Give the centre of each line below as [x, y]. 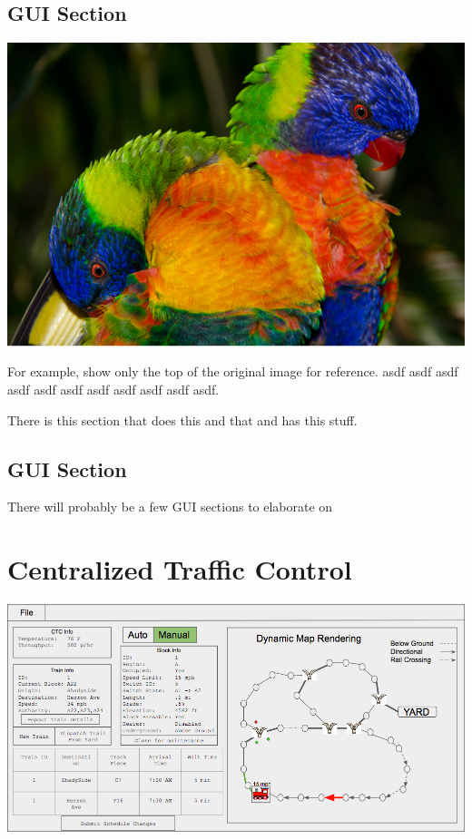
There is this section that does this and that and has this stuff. [182, 419]
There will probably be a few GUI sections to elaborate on [170, 507]
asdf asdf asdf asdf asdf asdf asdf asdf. [113, 389]
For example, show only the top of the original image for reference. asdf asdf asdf [233, 371]
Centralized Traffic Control [180, 569]
